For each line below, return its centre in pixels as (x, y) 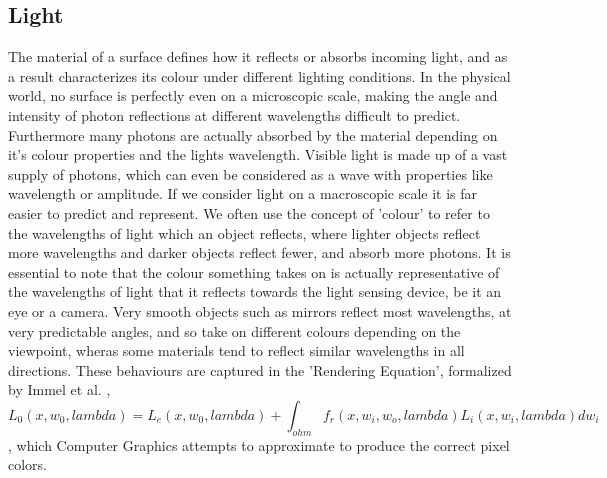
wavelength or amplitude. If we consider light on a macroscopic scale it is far (243, 193)
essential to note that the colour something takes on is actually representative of (254, 271)
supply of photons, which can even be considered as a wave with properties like (250, 173)
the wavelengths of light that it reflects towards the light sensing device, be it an (255, 291)
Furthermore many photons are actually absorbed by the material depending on (253, 134)
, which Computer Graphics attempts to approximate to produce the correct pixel (259, 444)
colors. (28, 464)
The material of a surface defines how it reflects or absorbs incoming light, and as (258, 56)
